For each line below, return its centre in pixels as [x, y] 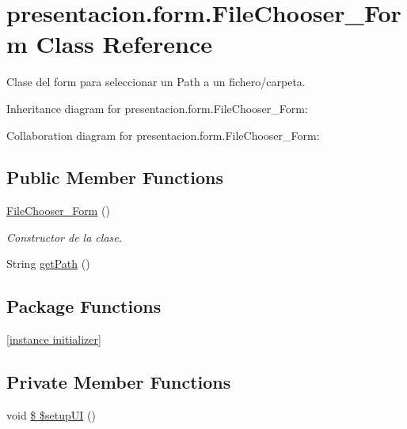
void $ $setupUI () [51, 415]
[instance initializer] [54, 339]
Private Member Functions [119, 382]
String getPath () [48, 263]
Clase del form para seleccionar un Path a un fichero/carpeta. [156, 82]
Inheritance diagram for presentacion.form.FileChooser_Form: [157, 108]
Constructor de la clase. [65, 237]
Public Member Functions [115, 177]
